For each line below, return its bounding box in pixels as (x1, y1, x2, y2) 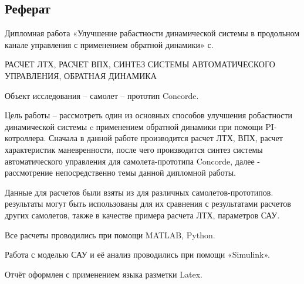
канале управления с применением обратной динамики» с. (5, 38, 214, 50)
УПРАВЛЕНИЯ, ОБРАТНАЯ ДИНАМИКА (5, 69, 157, 81)
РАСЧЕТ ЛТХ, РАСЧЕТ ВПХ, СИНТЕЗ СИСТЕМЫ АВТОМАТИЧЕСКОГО (5, 58, 275, 70)
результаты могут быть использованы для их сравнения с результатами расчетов (5, 197, 291, 210)
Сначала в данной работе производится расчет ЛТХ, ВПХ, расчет (48, 132, 283, 144)
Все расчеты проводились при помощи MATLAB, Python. (5, 228, 215, 241)
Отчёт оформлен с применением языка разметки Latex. (5, 268, 202, 280)
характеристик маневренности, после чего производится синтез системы (5, 143, 263, 155)
